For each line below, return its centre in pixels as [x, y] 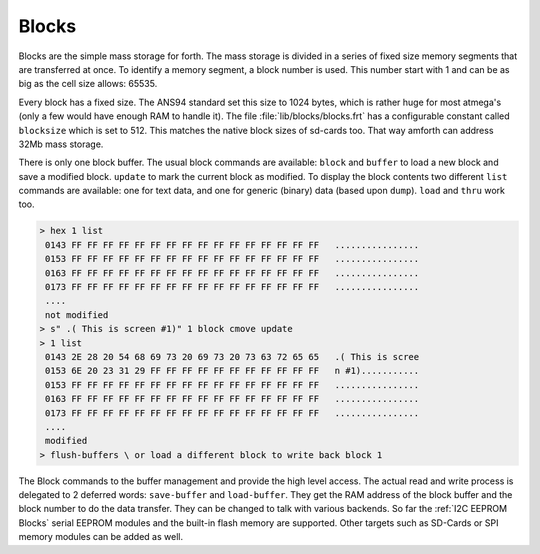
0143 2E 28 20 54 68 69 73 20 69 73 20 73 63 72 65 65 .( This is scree [232, 356]
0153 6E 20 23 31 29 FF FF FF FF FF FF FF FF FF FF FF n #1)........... [232, 371]
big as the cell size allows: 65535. [88, 84]
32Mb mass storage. [61, 144]
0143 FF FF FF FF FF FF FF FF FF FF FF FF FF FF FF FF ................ [232, 244]
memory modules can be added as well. [101, 537]
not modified [77, 314]
